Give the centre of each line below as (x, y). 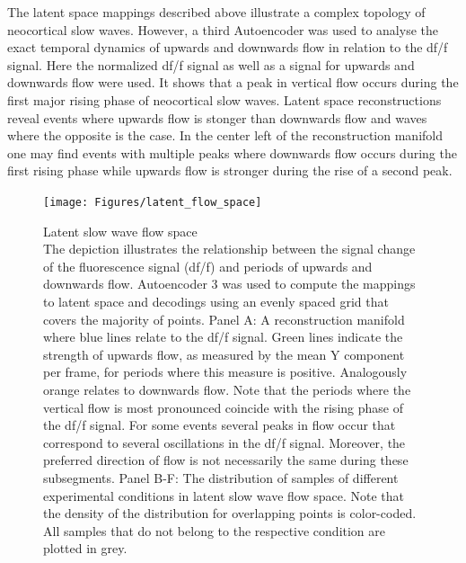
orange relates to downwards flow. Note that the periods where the (227, 389)
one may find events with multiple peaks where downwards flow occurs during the (232, 152)
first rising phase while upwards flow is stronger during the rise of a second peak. (230, 170)
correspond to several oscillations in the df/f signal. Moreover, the (224, 442)
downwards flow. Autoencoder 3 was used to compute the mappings (229, 284)
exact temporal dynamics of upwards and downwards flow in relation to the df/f (228, 47)
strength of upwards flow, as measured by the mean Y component (224, 354)
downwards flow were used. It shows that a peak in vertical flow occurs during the (233, 82)
